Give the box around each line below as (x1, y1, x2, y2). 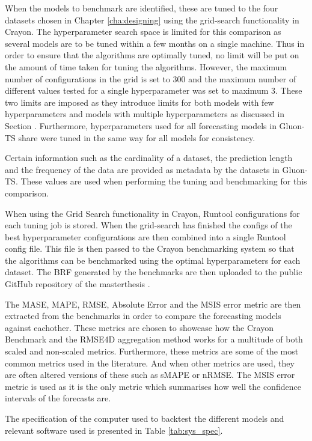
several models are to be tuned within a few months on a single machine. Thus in (5, 37, 305, 49)
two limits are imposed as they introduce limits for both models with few (5, 96, 274, 108)
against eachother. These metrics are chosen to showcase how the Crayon (5, 321, 274, 333)
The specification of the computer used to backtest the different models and (5, 412, 284, 424)
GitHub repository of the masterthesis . (5, 278, 150, 290)
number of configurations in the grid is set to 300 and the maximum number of (5, 72, 296, 85)
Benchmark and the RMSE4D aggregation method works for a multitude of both (5, 333, 303, 345)
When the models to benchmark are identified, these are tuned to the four (5, 2, 278, 14)
